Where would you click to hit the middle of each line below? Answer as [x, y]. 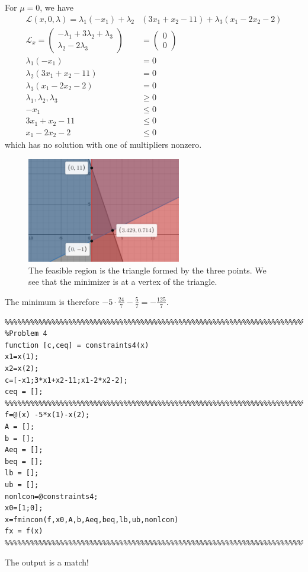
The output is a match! [47, 562]
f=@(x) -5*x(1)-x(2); [47, 415]
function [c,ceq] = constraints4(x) [77, 345]
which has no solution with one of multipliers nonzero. [103, 144]
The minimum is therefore [52, 301]
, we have [57, 7]
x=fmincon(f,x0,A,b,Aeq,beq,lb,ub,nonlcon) [92, 519]
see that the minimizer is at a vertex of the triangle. [123, 282]
